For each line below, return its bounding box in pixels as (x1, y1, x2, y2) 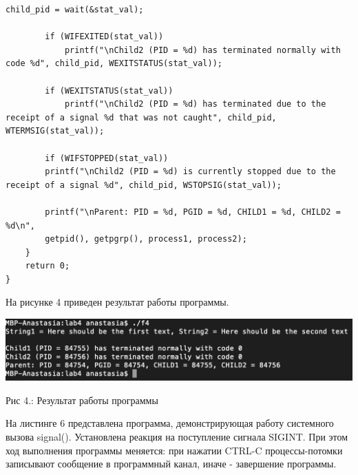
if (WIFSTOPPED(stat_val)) (45, 153, 169, 163)
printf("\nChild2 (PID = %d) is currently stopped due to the (45, 167, 336, 177)
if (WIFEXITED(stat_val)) (45, 32, 164, 42)
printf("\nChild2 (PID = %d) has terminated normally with (64, 45, 341, 55)
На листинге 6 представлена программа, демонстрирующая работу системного (6, 416, 334, 430)
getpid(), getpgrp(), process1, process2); (45, 234, 247, 244)
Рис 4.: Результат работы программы (6, 392, 158, 407)
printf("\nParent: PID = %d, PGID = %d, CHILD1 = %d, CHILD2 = (45, 207, 341, 217)
